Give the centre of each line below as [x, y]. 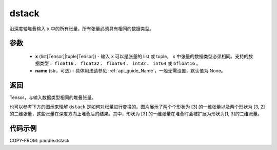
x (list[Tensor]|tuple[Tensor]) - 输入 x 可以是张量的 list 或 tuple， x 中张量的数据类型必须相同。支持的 [142, 56]
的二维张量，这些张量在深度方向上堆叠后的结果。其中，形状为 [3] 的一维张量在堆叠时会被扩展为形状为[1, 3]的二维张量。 [136, 114]
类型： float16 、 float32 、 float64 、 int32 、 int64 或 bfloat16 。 [120, 63]
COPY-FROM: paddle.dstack [39, 141]
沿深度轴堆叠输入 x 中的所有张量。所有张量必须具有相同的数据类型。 [82, 29]
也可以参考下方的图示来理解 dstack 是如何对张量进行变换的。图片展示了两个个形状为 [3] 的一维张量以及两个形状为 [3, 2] [137, 107]
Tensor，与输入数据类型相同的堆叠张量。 [53, 97]
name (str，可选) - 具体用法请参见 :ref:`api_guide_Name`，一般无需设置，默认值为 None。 [130, 70]
